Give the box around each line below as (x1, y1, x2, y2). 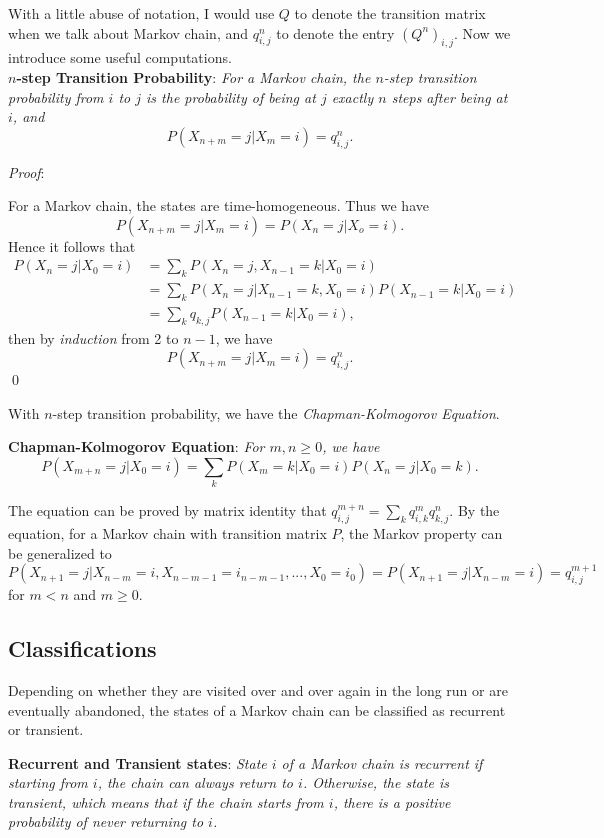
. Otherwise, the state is (302, 772, 450, 793)
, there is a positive (333, 791, 451, 812)
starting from (8, 772, 88, 793)
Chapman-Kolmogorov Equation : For (8, 436, 265, 457)
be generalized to (8, 542, 112, 563)
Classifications (8, 633, 157, 664)
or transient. (8, 719, 84, 740)
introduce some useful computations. (8, 47, 232, 68)
